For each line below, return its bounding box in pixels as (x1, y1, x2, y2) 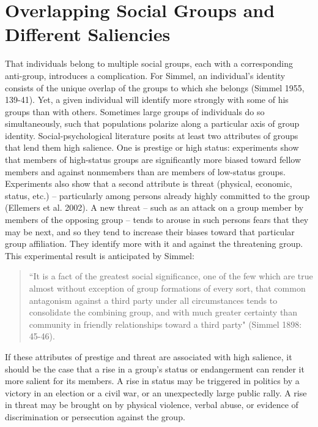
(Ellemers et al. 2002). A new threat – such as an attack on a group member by (5, 201, 304, 214)
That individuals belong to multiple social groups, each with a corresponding (5, 57, 294, 70)
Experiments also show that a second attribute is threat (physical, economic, (5, 177, 292, 190)
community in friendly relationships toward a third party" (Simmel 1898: (29, 317, 302, 330)
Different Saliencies (5, 21, 171, 47)
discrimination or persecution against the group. (5, 410, 185, 423)
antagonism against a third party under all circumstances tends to (29, 293, 278, 306)
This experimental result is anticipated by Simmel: (5, 249, 194, 262)
